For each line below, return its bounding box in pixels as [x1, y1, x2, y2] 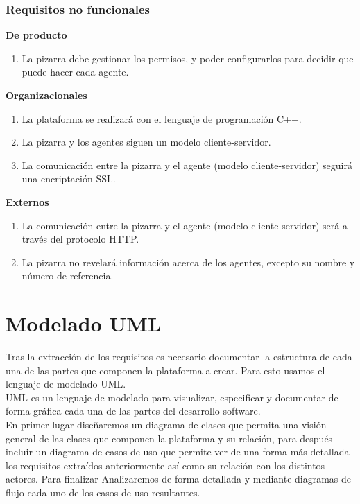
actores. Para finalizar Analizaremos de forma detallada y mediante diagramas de [6, 471, 352, 486]
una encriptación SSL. [22, 171, 116, 186]
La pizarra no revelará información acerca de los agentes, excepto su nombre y [22, 254, 355, 269]
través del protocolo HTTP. [22, 232, 139, 246]
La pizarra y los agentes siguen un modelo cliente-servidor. [22, 134, 271, 149]
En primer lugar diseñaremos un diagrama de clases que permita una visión [6, 417, 327, 432]
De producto [6, 28, 67, 42]
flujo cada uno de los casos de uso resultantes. [6, 485, 200, 499]
